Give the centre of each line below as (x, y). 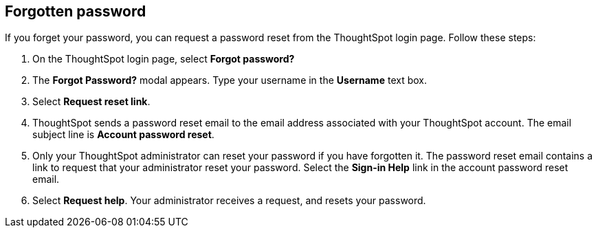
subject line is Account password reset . (123, 135)
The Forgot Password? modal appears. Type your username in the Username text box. (230, 80)
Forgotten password (76, 11)
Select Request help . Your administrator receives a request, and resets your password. (229, 201)
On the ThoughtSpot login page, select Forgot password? (164, 59)
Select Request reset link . (91, 102)
